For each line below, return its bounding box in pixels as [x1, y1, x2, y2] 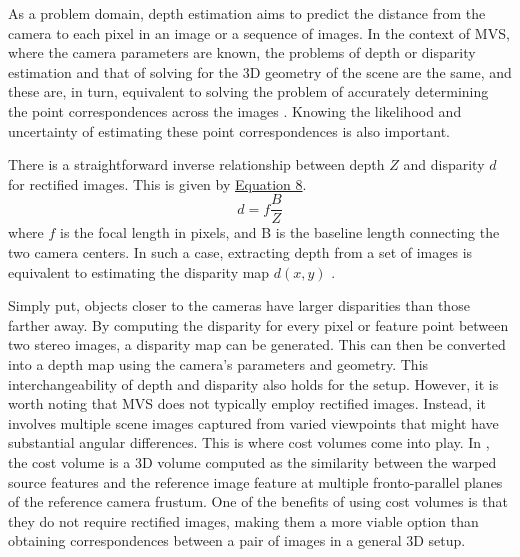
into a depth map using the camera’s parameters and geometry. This [8, 353, 429, 374]
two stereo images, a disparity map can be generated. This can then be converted [8, 334, 506, 355]
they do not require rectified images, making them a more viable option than [8, 510, 479, 531]
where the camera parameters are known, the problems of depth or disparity [8, 42, 476, 63]
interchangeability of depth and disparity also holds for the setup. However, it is [8, 373, 499, 394]
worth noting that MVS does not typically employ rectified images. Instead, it [8, 393, 486, 414]
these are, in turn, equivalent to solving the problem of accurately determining [8, 81, 489, 102]
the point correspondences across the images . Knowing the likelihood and [8, 100, 462, 121]
